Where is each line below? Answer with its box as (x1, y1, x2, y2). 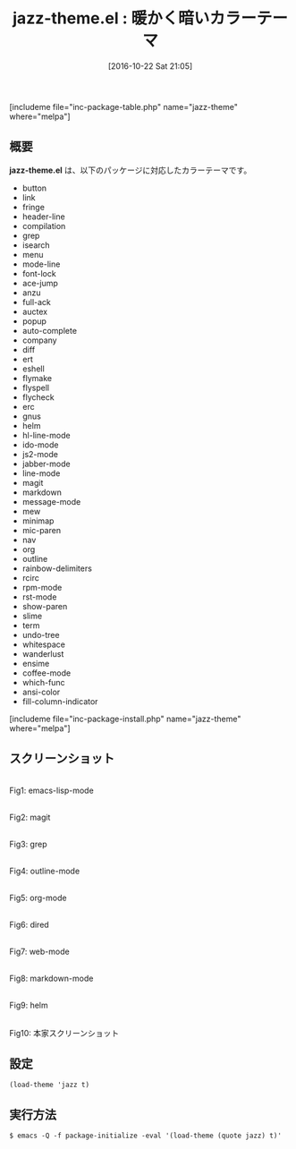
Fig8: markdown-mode (9, 973, 94, 983)
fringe (21, 201, 45, 212)
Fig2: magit (9, 812, 51, 822)
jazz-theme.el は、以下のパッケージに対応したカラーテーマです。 (9, 165, 252, 175)
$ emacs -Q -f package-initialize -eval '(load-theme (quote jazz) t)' (9, 1131, 282, 1141)
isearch (21, 239, 51, 251)
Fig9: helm (9, 1000, 48, 1010)
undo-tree (21, 629, 60, 640)
